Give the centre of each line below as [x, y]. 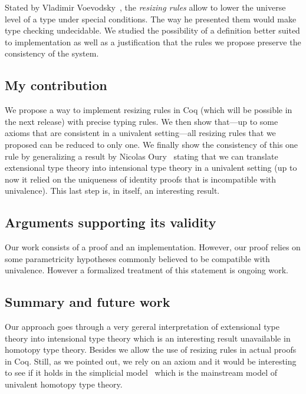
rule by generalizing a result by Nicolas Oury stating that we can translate [142, 156]
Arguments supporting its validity [111, 222]
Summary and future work [88, 302]
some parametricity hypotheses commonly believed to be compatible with [137, 258]
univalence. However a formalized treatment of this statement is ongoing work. [147, 270]
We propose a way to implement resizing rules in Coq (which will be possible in [149, 110]
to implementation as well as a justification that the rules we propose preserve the [153, 42]
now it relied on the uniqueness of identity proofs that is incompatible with [141, 179]
